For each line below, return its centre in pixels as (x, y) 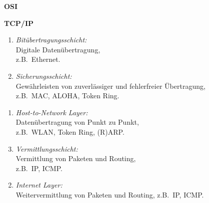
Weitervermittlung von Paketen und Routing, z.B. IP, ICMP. (110, 194)
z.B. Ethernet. (38, 59)
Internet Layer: (39, 185)
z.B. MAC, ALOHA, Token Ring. (67, 96)
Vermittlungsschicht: (47, 148)
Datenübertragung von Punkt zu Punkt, (77, 122)
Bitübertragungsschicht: (51, 40)
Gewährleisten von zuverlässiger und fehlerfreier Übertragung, (110, 86)
